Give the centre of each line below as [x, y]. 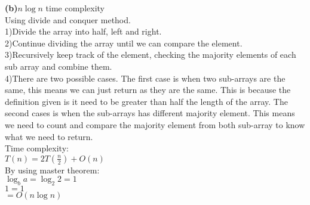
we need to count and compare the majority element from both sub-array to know [155, 124]
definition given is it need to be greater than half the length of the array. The [146, 101]
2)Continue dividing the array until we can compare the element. [124, 43]
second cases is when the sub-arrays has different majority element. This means [150, 113]
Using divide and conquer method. [68, 19]
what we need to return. [49, 136]
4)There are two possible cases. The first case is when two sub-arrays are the [145, 78]
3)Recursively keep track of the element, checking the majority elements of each [151, 55]
